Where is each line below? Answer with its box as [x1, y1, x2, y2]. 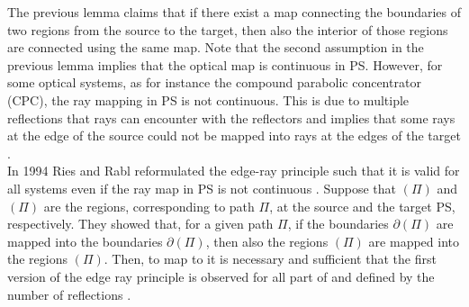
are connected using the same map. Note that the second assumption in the [7, 38, 424, 57]
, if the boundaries [287, 214, 389, 233]
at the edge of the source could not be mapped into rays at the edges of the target [7, 126, 461, 145]
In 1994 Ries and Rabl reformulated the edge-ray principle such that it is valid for [7, 161, 460, 180]
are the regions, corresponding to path [43, 196, 255, 215]
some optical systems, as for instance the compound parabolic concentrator [7, 73, 421, 92]
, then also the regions [205, 231, 329, 250]
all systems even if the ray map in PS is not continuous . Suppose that [7, 178, 396, 197]
